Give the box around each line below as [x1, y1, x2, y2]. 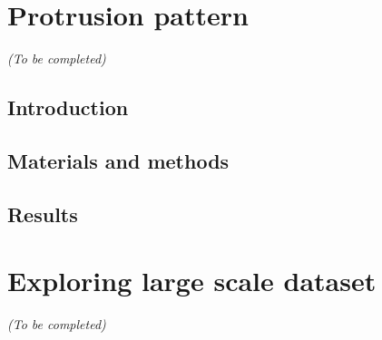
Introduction [7, 93, 129, 121]
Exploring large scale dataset [7, 262, 377, 299]
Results [7, 199, 78, 228]
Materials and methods [7, 146, 230, 174]
